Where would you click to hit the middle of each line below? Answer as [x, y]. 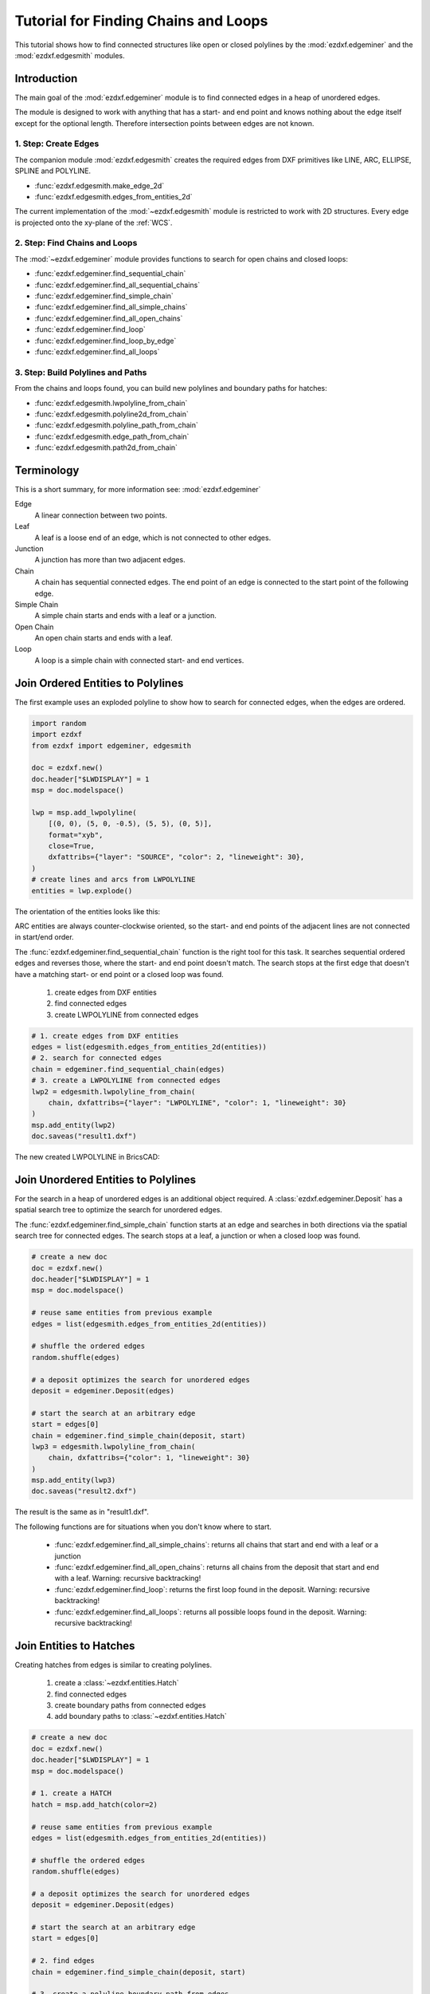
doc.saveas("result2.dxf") [84, 1491]
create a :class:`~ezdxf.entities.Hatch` [117, 1683]
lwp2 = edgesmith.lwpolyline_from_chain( [113, 1092]
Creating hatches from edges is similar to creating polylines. [113, 1665]
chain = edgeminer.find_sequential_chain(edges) [128, 1069]
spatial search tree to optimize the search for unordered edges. [119, 1210]
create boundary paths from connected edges [130, 1705]
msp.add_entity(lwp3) [74, 1480]
